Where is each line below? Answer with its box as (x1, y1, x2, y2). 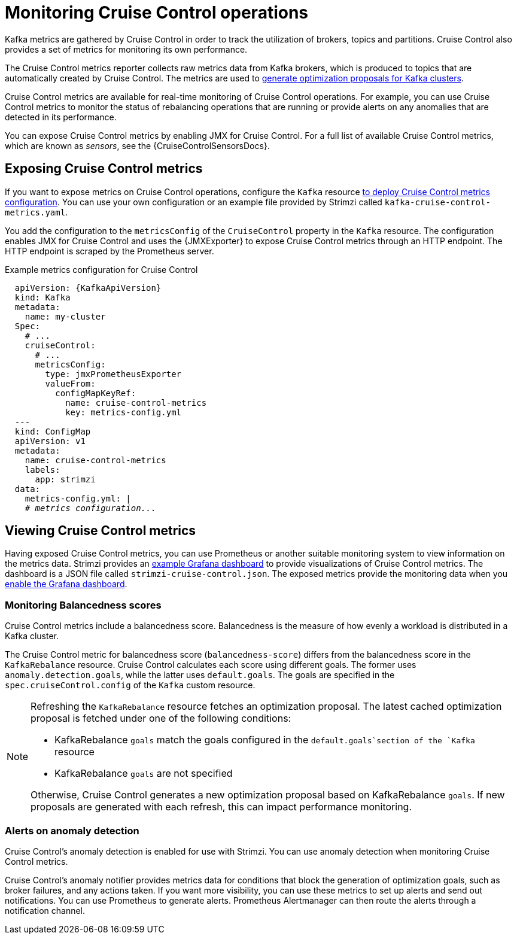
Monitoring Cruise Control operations (5, 2, 309, 23)
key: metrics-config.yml (65, 407, 182, 417)
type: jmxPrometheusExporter (45, 369, 182, 379)
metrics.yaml (5, 207, 66, 217)
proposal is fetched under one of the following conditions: (31, 712, 291, 725)
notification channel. (5, 905, 86, 916)
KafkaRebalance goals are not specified (54, 767, 233, 780)
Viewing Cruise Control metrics (5, 523, 196, 539)
